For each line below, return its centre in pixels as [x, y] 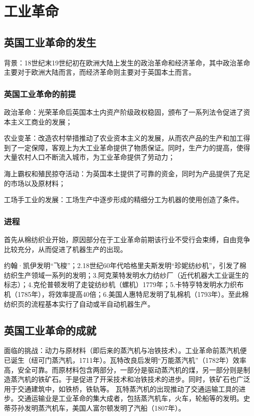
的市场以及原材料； [35, 183]
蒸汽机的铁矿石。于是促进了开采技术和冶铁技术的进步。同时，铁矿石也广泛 [130, 379]
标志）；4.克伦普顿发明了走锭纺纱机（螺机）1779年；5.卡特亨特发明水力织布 [124, 284]
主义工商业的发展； [41, 121]
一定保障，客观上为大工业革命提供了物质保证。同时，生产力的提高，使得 [134, 147]
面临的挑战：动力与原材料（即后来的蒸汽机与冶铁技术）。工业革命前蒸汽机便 [125, 350]
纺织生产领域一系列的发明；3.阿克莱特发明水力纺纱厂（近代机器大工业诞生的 [126, 275]
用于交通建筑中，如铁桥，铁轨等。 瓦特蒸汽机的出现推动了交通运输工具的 [121, 388]
